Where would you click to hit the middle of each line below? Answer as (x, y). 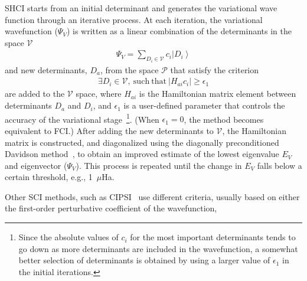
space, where (99, 94)
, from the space (129, 69)
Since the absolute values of (68, 237)
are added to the (35, 94)
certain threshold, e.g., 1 (49, 177)
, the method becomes (224, 119)
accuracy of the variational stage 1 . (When (82, 118)
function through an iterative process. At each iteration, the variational (134, 19)
